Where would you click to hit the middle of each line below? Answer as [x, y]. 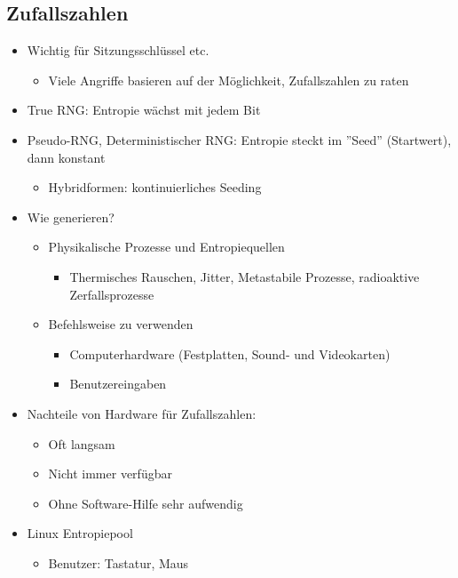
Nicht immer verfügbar [110, 474]
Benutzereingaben [118, 384]
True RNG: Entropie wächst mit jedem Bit [144, 110]
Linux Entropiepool [80, 533]
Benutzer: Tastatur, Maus [118, 562]
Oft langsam [82, 443]
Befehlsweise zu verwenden [121, 324]
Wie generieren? [71, 217]
